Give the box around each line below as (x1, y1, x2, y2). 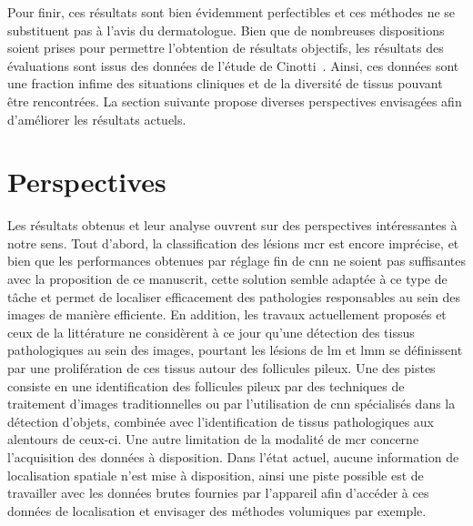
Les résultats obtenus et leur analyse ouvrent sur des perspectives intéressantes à (7, 216, 458, 235)
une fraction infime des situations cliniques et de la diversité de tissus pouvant (7, 74, 443, 93)
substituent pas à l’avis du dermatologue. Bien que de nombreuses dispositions (7, 20, 445, 39)
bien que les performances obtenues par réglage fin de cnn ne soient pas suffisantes (7, 251, 466, 270)
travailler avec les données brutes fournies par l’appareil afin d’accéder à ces (7, 483, 429, 502)
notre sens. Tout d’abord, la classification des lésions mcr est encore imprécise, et (7, 233, 459, 252)
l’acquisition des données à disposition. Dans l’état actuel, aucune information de (7, 448, 459, 466)
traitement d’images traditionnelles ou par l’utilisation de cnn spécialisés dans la (7, 394, 456, 413)
